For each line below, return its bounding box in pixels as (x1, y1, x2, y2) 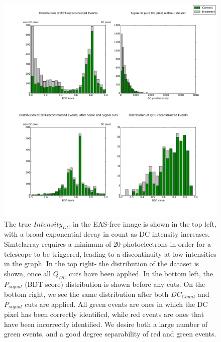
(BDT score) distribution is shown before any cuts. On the (25, 278, 205, 289)
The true (4, 218, 31, 229)
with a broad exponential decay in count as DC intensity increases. (4, 229, 210, 239)
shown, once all (4, 268, 51, 278)
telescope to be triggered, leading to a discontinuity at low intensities (4, 248, 216, 259)
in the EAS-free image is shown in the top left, (72, 218, 216, 229)
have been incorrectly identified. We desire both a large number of (4, 318, 208, 329)
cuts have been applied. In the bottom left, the (69, 268, 213, 278)
